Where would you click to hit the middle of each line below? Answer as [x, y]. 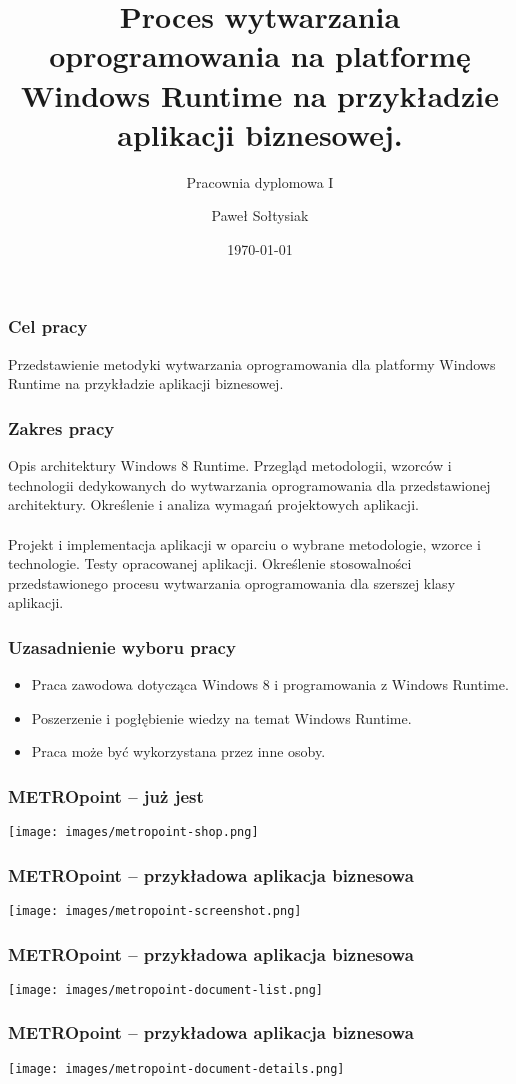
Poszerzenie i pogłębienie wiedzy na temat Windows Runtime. [221, 717]
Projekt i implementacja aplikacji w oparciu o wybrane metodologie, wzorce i [244, 543]
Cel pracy [48, 326]
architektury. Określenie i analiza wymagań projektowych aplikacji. [213, 504]
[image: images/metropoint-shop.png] [133, 832]
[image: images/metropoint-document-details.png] [176, 1068]
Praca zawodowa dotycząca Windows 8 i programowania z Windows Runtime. [270, 684]
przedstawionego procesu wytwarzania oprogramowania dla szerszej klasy [232, 582]
